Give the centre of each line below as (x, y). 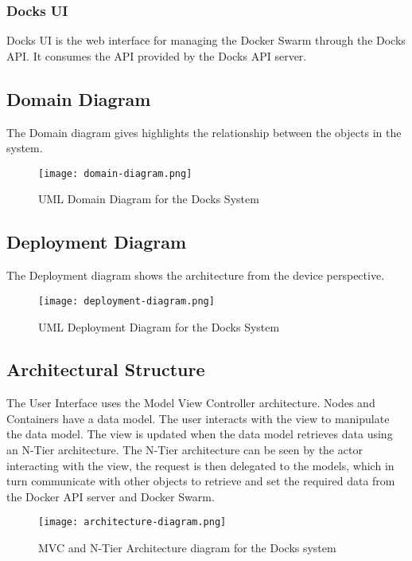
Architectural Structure (106, 369)
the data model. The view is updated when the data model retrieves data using (200, 434)
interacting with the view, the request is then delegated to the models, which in (200, 465)
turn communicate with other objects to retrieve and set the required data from (201, 481)
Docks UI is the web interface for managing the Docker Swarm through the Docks (206, 40)
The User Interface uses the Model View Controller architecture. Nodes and (191, 403)
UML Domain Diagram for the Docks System (149, 199)
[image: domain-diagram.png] (115, 173)
